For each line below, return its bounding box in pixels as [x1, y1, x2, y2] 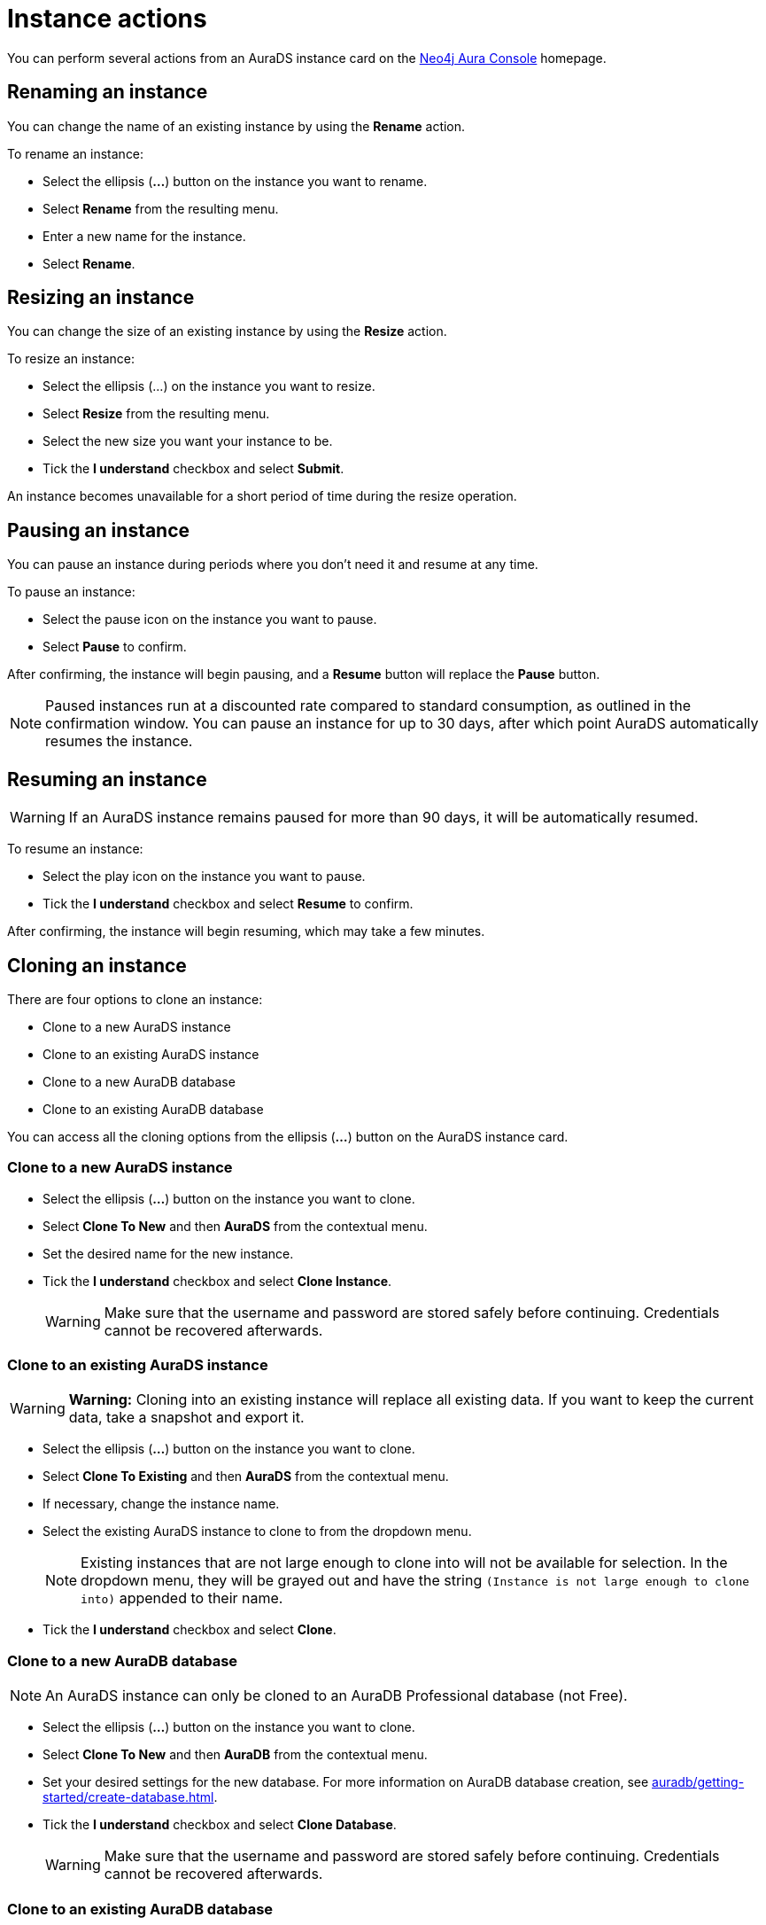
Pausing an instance [7, 518, 190, 542]
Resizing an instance [7, 286, 195, 309]
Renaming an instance [7, 81, 208, 104]
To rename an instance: [7, 145, 144, 161]
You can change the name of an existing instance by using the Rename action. [7, 118, 466, 134]
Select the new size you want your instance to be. [43, 433, 333, 449]
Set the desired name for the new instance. [43, 1245, 294, 1261]
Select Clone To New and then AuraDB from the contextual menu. [43, 1747, 428, 1763]
